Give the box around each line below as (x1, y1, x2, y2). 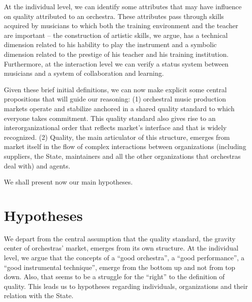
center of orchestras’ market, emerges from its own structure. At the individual (4, 243, 238, 253)
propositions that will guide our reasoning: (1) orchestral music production (4, 94, 226, 104)
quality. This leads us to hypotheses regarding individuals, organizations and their (4, 281, 248, 291)
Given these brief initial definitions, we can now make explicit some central (4, 84, 227, 94)
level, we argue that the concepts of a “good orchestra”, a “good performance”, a (4, 252, 245, 262)
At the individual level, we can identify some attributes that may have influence (4, 1, 242, 11)
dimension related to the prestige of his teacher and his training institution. (4, 49, 229, 59)
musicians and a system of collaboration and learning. (4, 68, 164, 78)
